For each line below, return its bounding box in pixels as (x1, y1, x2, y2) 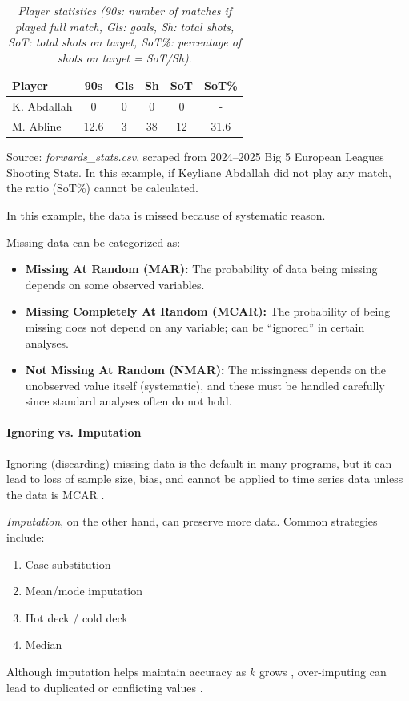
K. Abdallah (12, 98, 73, 115)
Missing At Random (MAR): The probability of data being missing (25, 260, 378, 277)
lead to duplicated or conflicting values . (6, 679, 203, 695)
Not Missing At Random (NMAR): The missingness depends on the (25, 361, 386, 378)
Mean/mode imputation (25, 582, 143, 599)
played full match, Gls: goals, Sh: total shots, (15, 18, 235, 34)
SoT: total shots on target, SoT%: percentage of (8, 34, 242, 50)
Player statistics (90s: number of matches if (18, 2, 232, 18)
